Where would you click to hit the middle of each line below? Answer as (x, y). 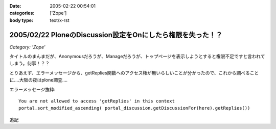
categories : (22, 13)
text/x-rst (60, 20)
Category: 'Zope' (27, 47)
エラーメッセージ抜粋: (32, 89)
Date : (15, 6)
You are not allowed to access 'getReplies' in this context (97, 101)
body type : (21, 20)
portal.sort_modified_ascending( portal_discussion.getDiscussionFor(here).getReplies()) (134, 108)
